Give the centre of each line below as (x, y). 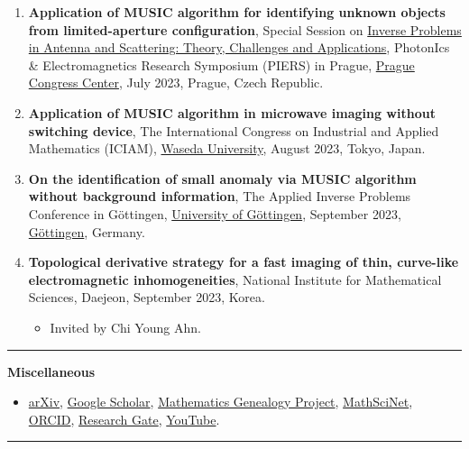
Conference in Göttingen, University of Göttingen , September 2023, (215, 213)
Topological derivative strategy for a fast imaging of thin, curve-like (244, 262)
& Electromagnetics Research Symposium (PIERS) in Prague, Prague (221, 64)
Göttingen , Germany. (87, 231)
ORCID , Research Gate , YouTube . (124, 419)
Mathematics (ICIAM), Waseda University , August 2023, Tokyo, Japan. (227, 148)
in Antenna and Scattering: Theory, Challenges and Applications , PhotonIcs (239, 47)
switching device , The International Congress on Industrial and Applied (234, 130)
